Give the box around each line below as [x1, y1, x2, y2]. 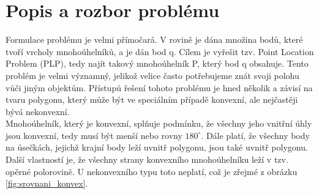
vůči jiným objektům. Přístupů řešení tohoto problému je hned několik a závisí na [6, 81, 313, 94]
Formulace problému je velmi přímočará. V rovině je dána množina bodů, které [6, 33, 303, 46]
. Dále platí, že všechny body [201, 129, 310, 141]
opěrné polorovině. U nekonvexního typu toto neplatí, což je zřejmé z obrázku [6, 165, 298, 177]
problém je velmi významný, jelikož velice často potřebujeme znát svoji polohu [6, 69, 299, 81]
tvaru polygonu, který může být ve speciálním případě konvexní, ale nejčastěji [6, 93, 298, 106]
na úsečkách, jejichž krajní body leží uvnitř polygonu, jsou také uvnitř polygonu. [6, 141, 308, 154]
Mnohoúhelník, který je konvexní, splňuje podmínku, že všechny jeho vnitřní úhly [6, 117, 312, 130]
